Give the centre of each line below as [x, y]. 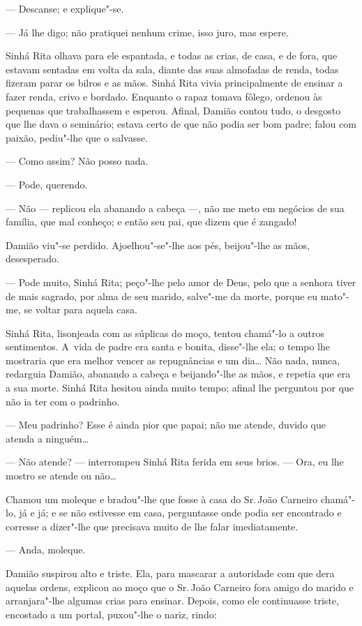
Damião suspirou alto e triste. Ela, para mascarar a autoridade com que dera [170, 573]
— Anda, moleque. [46, 550]
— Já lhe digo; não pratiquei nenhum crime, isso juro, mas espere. [147, 32]
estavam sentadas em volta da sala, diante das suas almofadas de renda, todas [172, 69]
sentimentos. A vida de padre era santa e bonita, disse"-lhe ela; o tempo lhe [168, 346]
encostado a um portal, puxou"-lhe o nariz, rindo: [111, 614]
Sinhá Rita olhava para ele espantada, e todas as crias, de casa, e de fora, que [172, 55]
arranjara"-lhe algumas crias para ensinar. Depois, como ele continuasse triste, [172, 601]
